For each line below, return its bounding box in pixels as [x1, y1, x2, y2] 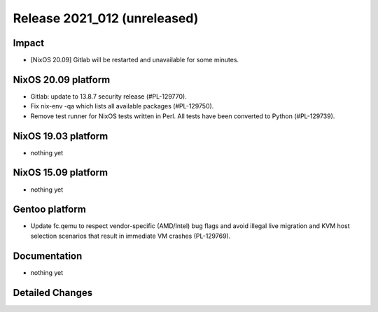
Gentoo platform [13, 204, 87, 215]
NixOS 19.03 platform [13, 130, 108, 142]
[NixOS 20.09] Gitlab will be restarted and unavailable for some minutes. [30, 56, 239, 64]
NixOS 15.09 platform [13, 166, 108, 178]
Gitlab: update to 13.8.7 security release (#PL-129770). [30, 92, 187, 101]
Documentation [13, 250, 83, 262]
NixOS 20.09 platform [13, 73, 111, 85]
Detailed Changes [13, 287, 93, 299]
